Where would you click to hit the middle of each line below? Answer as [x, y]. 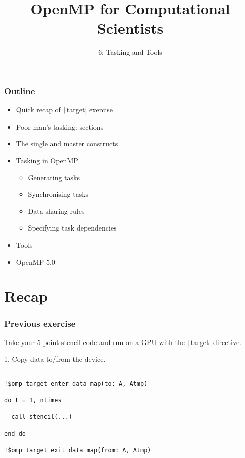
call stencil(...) [42, 417]
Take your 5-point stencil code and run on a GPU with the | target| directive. [123, 342]
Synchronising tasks [58, 194]
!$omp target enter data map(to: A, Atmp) [76, 383]
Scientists [130, 28]
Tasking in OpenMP [47, 160]
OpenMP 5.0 [35, 261]
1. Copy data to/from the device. [55, 359]
